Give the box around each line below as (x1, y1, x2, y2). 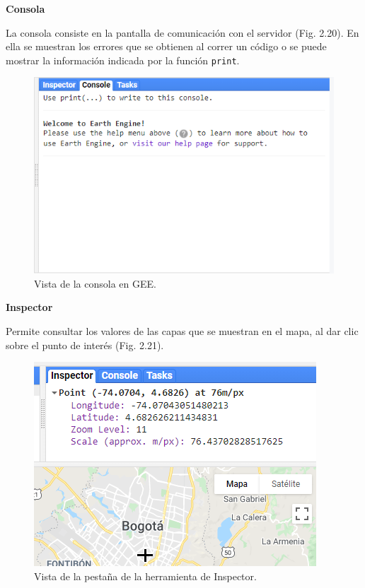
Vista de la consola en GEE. (34, 276, 156, 290)
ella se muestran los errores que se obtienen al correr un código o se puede (6, 39, 327, 54)
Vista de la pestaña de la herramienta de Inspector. (34, 568, 257, 583)
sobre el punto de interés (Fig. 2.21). (6, 337, 164, 352)
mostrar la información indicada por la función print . (6, 52, 240, 67)
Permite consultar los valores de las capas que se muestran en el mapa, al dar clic (6, 323, 359, 338)
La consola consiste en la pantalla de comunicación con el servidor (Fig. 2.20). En (6, 25, 359, 40)
